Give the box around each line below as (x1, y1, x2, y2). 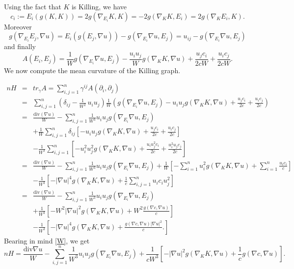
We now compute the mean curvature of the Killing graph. (4, 65, 181, 75)
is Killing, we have (71, 1, 127, 11)
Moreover (4, 21, 32, 31)
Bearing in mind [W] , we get (4, 235, 90, 245)
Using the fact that (4, 1, 61, 11)
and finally (4, 41, 36, 52)
